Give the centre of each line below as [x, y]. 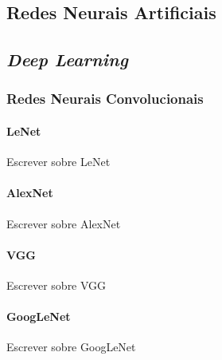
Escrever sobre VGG [56, 285]
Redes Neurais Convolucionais [105, 99]
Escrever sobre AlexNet [64, 223]
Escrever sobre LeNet [58, 162]
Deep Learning [67, 59]
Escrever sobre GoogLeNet [71, 347]
